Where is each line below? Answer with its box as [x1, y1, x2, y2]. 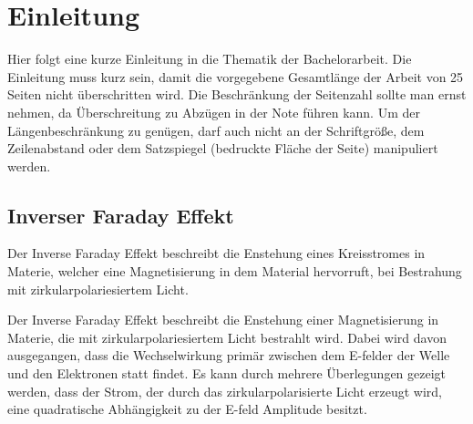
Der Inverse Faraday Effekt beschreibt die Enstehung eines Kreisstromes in [7, 243, 426, 263]
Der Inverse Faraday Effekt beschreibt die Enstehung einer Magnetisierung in [7, 310, 439, 329]
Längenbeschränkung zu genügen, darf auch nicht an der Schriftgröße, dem [7, 120, 425, 140]
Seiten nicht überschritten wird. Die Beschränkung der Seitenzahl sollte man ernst [7, 85, 467, 104]
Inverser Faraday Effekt [7, 201, 234, 229]
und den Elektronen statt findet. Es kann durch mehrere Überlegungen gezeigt [7, 364, 447, 383]
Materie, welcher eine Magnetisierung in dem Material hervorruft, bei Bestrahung [7, 262, 462, 281]
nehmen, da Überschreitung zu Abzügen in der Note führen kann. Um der [7, 102, 420, 121]
